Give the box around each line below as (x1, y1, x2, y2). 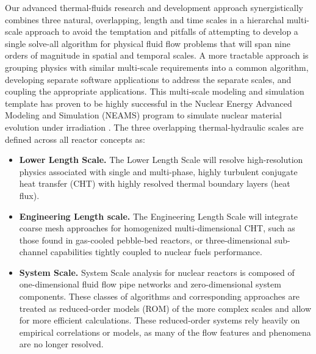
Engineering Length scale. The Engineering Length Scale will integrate (19, 209, 298, 222)
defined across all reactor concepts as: (5, 132, 145, 145)
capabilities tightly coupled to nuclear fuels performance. (50, 245, 262, 258)
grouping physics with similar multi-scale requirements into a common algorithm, (5, 60, 309, 73)
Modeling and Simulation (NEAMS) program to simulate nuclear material (5, 109, 282, 121)
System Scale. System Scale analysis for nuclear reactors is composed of (19, 265, 295, 278)
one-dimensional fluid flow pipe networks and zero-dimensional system (19, 278, 281, 291)
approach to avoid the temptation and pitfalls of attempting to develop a (25, 25, 298, 38)
